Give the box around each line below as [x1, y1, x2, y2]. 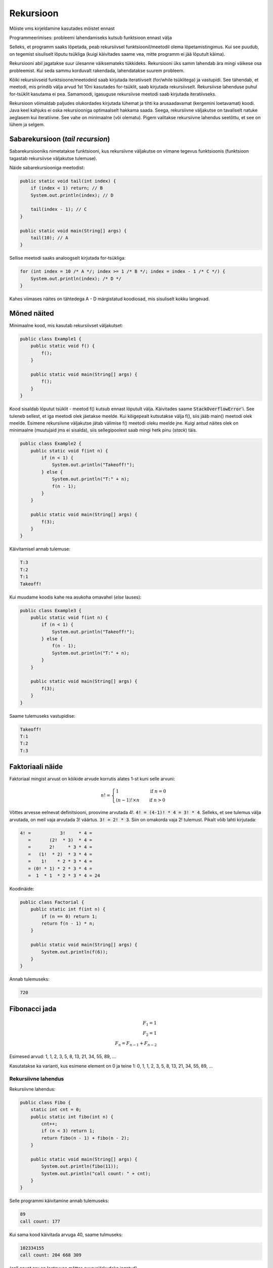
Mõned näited [9, 309, 54, 318]
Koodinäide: [9, 886, 34, 892]
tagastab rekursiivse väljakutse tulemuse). [9, 155, 98, 161]
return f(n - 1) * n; [41, 921, 95, 927]
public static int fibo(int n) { [30, 1114, 114, 1119]
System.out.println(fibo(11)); [41, 1164, 119, 1169]
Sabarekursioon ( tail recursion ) [9, 135, 110, 144]
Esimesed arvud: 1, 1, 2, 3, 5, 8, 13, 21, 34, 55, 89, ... [9, 1053, 116, 1060]
